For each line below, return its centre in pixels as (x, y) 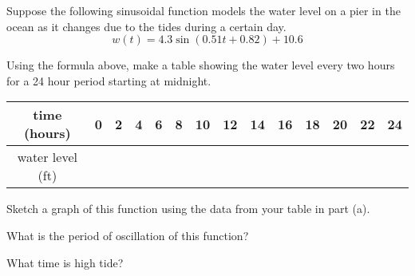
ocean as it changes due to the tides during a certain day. (146, 26)
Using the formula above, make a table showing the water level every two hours (201, 65)
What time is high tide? (65, 262)
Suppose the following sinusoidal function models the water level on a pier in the (204, 10)
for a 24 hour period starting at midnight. (109, 80)
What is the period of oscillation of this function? (128, 235)
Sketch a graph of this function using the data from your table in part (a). (188, 209)
